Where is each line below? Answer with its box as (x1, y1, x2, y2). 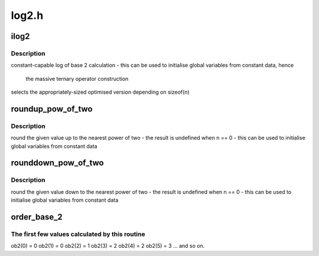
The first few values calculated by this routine (11, 230, 145, 238)
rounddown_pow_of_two (11, 158, 104, 168)
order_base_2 (11, 212, 63, 222)
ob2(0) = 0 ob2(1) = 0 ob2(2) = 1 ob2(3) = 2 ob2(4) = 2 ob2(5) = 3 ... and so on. (11, 242, 205, 250)
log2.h (11, 9, 44, 22)
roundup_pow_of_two (11, 104, 93, 114)
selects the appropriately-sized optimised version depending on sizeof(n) (11, 88, 190, 96)
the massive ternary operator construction (25, 75, 129, 82)
